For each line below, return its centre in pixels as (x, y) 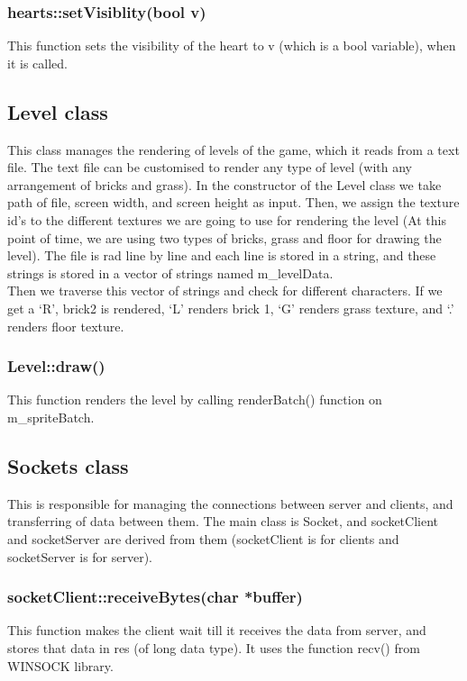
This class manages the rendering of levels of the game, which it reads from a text (233, 149)
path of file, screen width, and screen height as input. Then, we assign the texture (233, 202)
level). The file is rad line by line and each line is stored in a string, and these (222, 255)
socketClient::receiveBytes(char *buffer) (155, 597)
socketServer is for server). (80, 556)
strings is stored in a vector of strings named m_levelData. (170, 272)
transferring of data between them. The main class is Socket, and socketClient (223, 521)
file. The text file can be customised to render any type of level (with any (210, 167)
